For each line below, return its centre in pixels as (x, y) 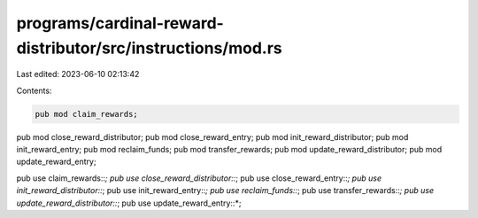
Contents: (34, 90)
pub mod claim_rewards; (87, 114)
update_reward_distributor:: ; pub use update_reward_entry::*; (129, 203)
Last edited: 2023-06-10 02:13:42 (78, 74)
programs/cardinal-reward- (120, 23)
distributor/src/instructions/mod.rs (149, 48)
